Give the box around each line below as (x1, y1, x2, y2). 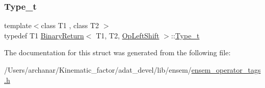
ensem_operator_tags (191, 64, 261, 75)
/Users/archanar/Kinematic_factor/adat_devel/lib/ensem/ (4, 64, 192, 75)
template (4, 20, 32, 31)
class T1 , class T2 (41, 20, 99, 31)
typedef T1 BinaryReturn (4, 30, 84, 40)
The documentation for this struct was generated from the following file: (4, 47, 231, 58)
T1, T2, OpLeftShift (96, 30, 160, 40)
